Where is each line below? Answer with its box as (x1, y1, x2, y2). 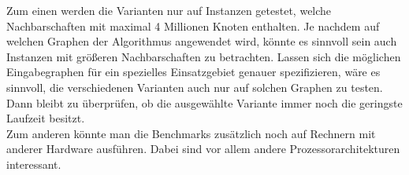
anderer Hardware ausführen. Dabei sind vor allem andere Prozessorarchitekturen (6, 140, 400, 157)
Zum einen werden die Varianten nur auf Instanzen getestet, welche (6, 2, 332, 18)
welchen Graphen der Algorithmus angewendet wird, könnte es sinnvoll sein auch (6, 33, 397, 49)
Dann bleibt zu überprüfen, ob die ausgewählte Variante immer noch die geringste (6, 94, 403, 111)
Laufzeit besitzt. (6, 110, 85, 126)
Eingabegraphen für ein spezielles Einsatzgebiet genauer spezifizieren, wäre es (6, 64, 381, 80)
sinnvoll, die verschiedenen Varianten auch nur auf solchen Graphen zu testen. (6, 78, 383, 95)
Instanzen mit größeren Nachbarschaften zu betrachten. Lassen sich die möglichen (6, 48, 401, 64)
